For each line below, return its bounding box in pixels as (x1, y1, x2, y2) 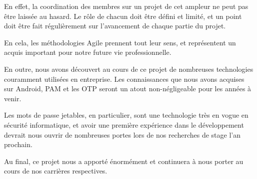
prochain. (4, 139, 32, 150)
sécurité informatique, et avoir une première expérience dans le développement (4, 119, 244, 130)
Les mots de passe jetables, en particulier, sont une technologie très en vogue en (4, 110, 248, 120)
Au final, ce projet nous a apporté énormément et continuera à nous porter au (4, 156, 243, 166)
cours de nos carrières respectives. (4, 166, 107, 176)
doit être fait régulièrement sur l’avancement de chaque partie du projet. (4, 20, 226, 31)
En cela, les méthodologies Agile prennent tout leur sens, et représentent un (4, 37, 236, 47)
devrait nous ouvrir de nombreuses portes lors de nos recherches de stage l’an (4, 129, 241, 140)
